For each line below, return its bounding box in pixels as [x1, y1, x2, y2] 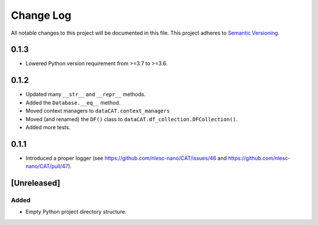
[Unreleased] [11, 178, 61, 188]
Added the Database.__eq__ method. [25, 99, 121, 106]
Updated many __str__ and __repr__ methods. [25, 91, 146, 98]
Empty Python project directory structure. [25, 209, 127, 216]
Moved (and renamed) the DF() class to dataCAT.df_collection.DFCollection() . [25, 115, 238, 123]
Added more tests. [25, 123, 71, 130]
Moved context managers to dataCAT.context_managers [25, 108, 170, 115]
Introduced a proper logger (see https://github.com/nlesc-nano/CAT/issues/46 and [25, 155, 227, 162]
